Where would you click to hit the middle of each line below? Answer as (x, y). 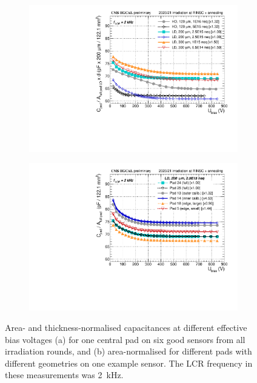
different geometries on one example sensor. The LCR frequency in (129, 363)
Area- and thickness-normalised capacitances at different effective (126, 327)
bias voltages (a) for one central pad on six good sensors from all (125, 339)
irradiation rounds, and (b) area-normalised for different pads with (128, 351)
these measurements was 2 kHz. (64, 375)
